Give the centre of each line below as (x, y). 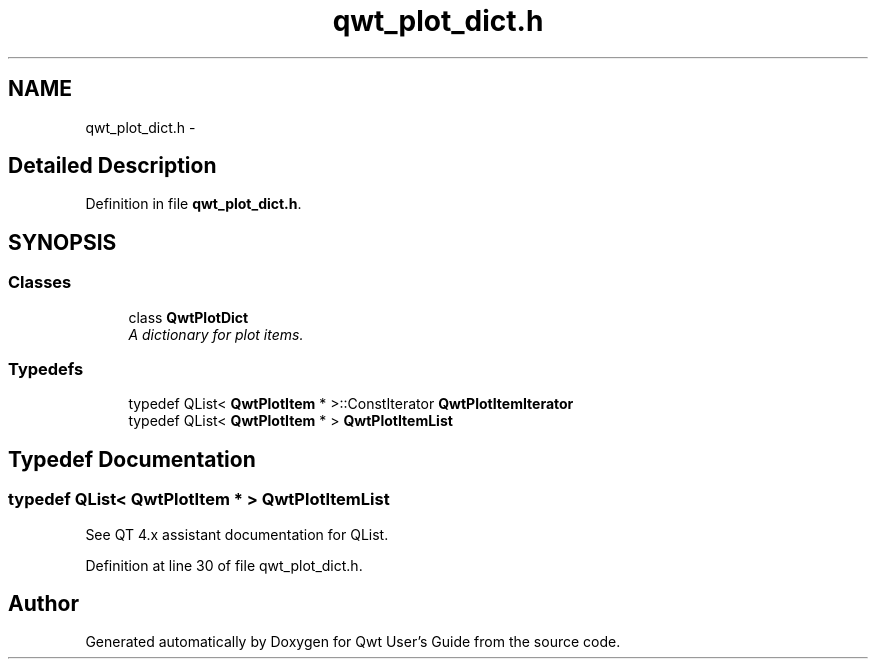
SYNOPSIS (62, 242)
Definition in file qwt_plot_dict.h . (193, 204)
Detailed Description (112, 166)
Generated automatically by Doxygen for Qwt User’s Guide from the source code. (353, 642)
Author (43, 604)
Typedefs (46, 369)
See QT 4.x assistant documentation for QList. (237, 534)
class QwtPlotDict (188, 317)
